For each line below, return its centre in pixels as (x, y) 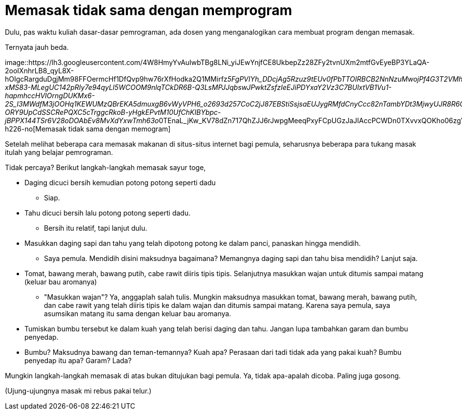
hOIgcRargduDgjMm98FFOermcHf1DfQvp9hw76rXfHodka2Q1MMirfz (116, 79)
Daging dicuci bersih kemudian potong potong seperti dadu (120, 182)
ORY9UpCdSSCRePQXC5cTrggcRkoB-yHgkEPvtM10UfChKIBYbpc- (113, 112)
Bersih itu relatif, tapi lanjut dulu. (96, 228)
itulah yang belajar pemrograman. (59, 152)
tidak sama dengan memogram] (120, 129)
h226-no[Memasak (36, 129)
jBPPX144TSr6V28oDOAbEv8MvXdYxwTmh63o (82, 120)
